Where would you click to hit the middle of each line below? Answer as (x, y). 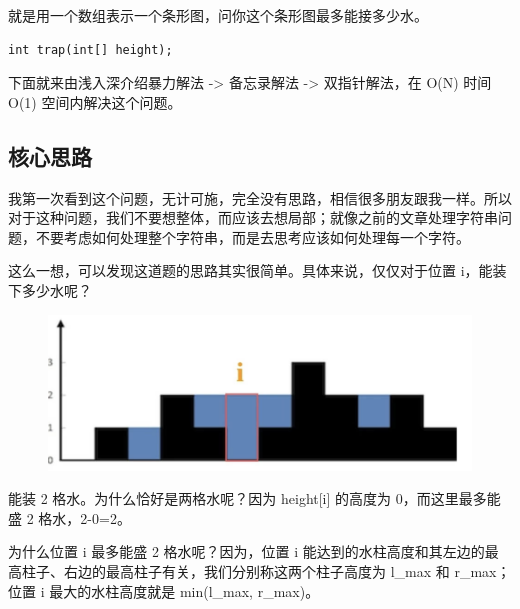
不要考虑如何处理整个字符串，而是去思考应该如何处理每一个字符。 (252, 236)
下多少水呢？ (50, 289)
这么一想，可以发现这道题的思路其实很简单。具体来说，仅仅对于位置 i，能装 (257, 270)
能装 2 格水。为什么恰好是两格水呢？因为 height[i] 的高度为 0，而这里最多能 (254, 498)
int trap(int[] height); (90, 49)
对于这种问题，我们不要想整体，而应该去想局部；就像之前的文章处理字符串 (253, 217)
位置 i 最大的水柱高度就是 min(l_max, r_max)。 (164, 590)
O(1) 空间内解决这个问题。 (95, 101)
